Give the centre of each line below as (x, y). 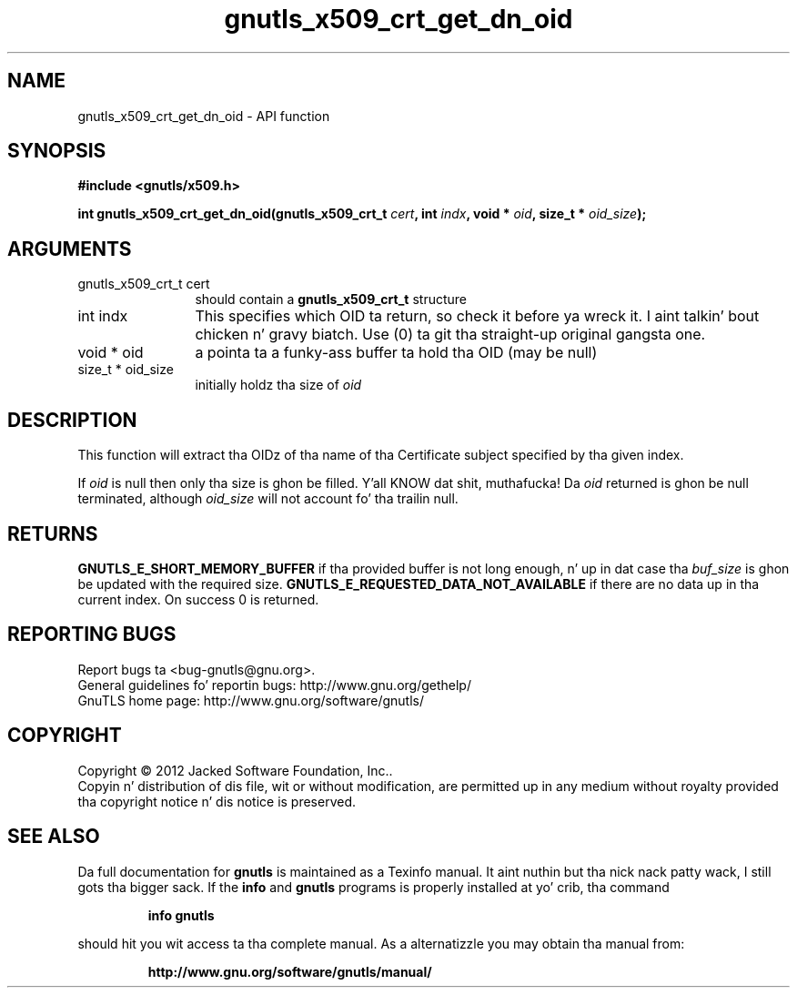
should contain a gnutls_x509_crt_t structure (331, 300)
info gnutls (181, 915)
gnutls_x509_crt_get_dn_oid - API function (204, 116)
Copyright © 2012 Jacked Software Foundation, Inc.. (235, 770)
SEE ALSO (54, 837)
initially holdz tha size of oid (278, 385)
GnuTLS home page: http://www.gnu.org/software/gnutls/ (251, 700)
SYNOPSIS (57, 151)
